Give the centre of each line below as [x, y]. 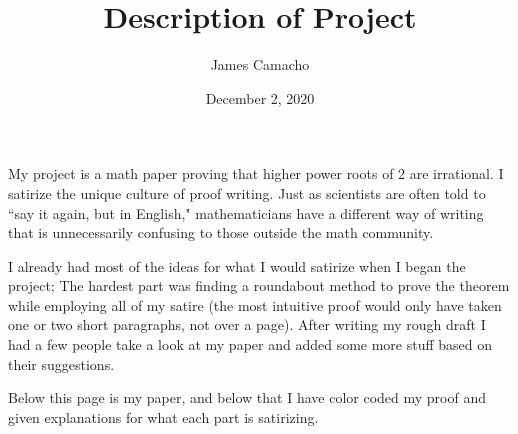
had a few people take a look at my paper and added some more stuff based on [250, 344]
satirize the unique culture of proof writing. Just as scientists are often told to [247, 192]
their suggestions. [61, 363]
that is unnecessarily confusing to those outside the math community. [221, 232]
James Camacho [260, 64]
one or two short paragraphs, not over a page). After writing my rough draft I [247, 324]
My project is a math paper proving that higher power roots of [201, 173]
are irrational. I [456, 173]
